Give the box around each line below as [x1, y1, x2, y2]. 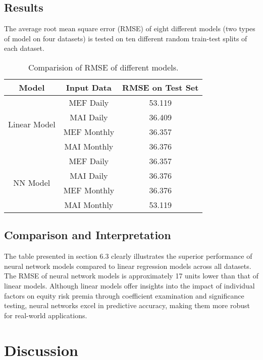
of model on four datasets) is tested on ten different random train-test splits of [4, 33, 247, 43]
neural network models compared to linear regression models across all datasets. [4, 260, 251, 271]
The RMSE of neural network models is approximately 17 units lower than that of [4, 270, 259, 281]
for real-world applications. [4, 310, 87, 320]
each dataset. [4, 43, 44, 53]
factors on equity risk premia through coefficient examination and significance [4, 290, 244, 301]
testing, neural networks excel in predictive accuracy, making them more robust [4, 300, 250, 311]
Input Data [66, 81, 112, 93]
